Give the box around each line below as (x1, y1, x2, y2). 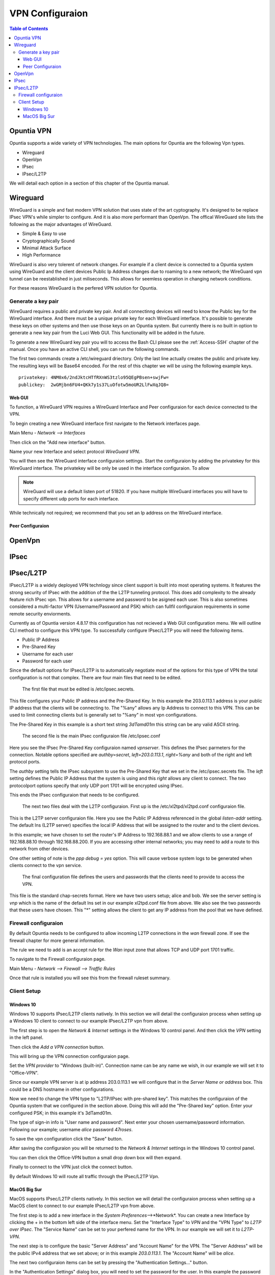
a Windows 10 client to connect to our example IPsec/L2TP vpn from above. (9, 1018, 169, 1024)
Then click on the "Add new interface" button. (9, 439, 105, 445)
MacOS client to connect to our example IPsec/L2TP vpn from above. (9, 1203, 155, 1209)
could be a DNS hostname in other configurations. (9, 1086, 115, 1092)
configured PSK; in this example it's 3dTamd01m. (9, 1110, 113, 1116)
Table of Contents (9, 25, 48, 32)
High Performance (22, 252, 61, 258)
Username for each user (22, 651, 73, 657)
